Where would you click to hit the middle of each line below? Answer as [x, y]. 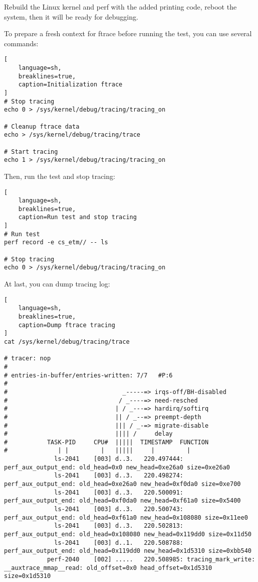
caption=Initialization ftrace [70, 85]
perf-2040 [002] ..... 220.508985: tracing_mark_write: [151, 559]
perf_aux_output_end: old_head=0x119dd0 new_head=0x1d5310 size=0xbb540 [128, 551]
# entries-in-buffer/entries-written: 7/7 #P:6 [88, 375]
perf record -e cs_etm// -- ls [56, 242]
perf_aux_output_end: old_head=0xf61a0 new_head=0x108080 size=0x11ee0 [126, 517]
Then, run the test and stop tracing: [60, 176]
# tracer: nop [28, 359]
